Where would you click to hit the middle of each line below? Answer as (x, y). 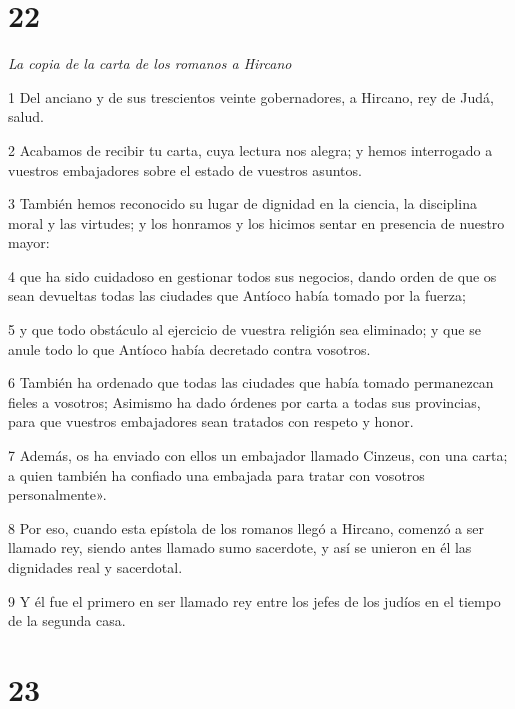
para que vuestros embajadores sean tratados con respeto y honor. (211, 421)
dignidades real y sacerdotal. (95, 567)
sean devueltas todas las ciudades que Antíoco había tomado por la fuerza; (237, 295)
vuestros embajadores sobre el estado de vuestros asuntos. (185, 169)
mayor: (29, 242)
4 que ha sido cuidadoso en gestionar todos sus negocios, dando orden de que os (252, 275)
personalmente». (57, 494)
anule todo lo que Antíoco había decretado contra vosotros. (189, 348)
